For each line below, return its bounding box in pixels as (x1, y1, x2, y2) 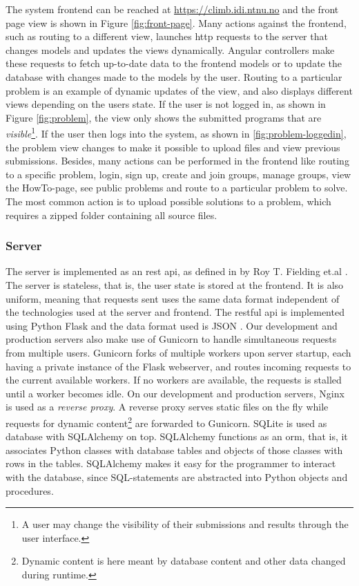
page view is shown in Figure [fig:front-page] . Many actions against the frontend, (6, 15, 347, 30)
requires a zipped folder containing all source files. (6, 207, 217, 222)
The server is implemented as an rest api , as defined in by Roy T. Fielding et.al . (6, 264, 348, 278)
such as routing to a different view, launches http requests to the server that (6, 29, 328, 44)
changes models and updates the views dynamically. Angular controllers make (6, 42, 335, 57)
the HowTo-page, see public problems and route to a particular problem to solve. (6, 180, 348, 195)
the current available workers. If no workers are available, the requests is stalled (6, 372, 342, 387)
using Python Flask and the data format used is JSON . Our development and (6, 318, 338, 332)
